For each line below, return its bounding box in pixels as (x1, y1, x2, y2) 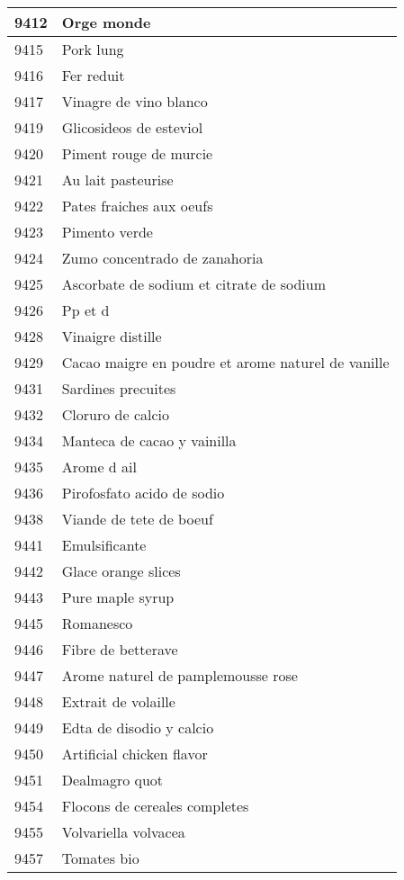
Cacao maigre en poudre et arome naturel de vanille (61, 352, 390, 373)
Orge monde (61, 12, 151, 32)
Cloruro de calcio (61, 404, 170, 425)
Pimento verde (61, 221, 153, 242)
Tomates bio (61, 848, 139, 868)
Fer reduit (61, 65, 125, 85)
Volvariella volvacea (61, 822, 185, 842)
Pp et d (61, 300, 110, 320)
